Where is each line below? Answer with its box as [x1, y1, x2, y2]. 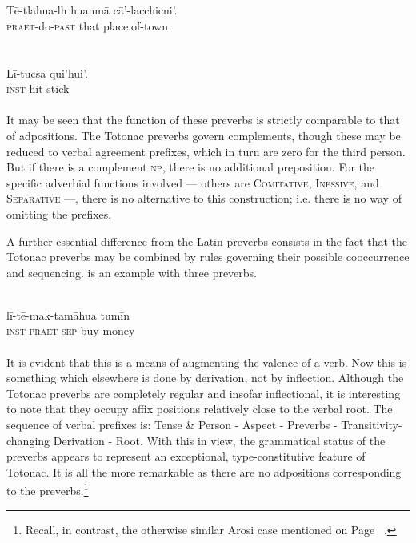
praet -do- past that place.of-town [6, 17, 168, 34]
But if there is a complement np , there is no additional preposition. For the [6, 159, 374, 175]
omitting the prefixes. [6, 205, 112, 222]
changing [6, 432, 50, 448]
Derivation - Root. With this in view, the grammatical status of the [53, 432, 386, 448]
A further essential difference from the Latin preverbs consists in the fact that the [6, 232, 407, 249]
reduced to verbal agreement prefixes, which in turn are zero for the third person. [6, 143, 406, 159]
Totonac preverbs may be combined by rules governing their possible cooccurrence [6, 248, 410, 265]
